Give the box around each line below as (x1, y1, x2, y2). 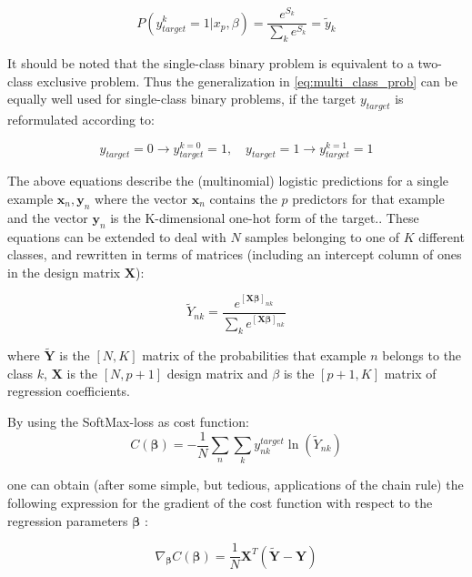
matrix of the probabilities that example (142, 346, 367, 365)
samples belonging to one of (245, 227, 400, 246)
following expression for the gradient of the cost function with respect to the (7, 492, 433, 511)
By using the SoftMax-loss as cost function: (7, 411, 249, 430)
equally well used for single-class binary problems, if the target (7, 89, 357, 108)
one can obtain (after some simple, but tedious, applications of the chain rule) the (7, 475, 464, 494)
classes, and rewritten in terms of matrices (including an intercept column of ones (7, 245, 462, 264)
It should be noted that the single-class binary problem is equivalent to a (7, 53, 414, 72)
